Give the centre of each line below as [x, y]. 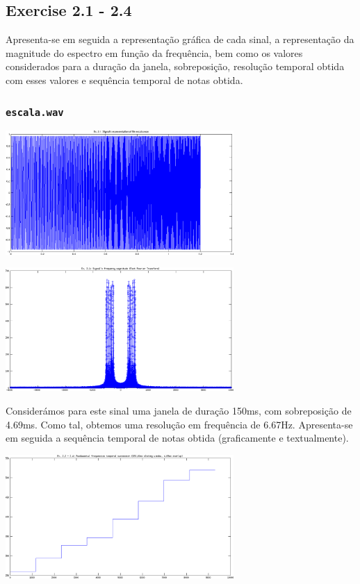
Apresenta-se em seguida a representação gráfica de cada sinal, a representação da [180, 39]
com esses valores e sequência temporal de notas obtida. [124, 80]
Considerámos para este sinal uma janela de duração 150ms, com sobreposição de [179, 410]
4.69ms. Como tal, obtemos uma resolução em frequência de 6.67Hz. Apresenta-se [179, 424]
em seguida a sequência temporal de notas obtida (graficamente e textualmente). [177, 438]
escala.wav [35, 112]
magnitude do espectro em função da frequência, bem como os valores [154, 52]
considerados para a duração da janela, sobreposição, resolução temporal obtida [175, 66]
